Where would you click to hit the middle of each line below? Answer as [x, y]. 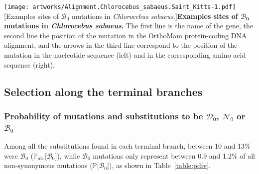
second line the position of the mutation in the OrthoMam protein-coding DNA [126, 35]
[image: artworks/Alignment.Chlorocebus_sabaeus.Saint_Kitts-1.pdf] [120, 7]
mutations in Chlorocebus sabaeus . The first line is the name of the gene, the [129, 26]
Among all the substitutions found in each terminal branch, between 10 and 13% [127, 146]
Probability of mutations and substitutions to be [104, 116]
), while [68, 155]
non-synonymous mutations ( [48, 165]
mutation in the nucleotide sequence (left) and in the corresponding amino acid [125, 55]
